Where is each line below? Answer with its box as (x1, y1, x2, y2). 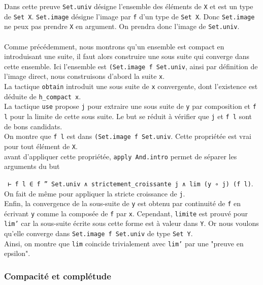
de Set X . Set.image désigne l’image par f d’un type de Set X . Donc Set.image (4, 11, 255, 21)
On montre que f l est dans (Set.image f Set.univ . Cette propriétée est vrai (4, 131, 251, 141)
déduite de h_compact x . (4, 91, 81, 101)
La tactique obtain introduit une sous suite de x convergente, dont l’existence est (4, 81, 258, 92)
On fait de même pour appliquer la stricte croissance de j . (4, 188, 185, 198)
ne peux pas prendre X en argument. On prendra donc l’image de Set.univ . (4, 21, 240, 32)
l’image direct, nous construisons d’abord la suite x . (4, 71, 165, 81)
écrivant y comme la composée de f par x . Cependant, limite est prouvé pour (4, 208, 248, 218)
